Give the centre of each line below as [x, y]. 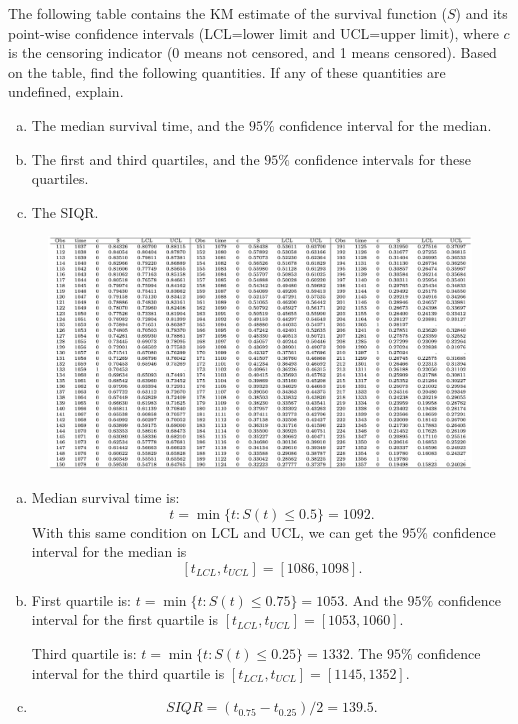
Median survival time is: [105, 497]
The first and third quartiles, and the [145, 158]
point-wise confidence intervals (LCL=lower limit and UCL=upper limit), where [253, 32]
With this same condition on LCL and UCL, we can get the [214, 531]
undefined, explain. [66, 91]
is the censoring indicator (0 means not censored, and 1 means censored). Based [252, 52]
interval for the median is [109, 551]
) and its [481, 13]
